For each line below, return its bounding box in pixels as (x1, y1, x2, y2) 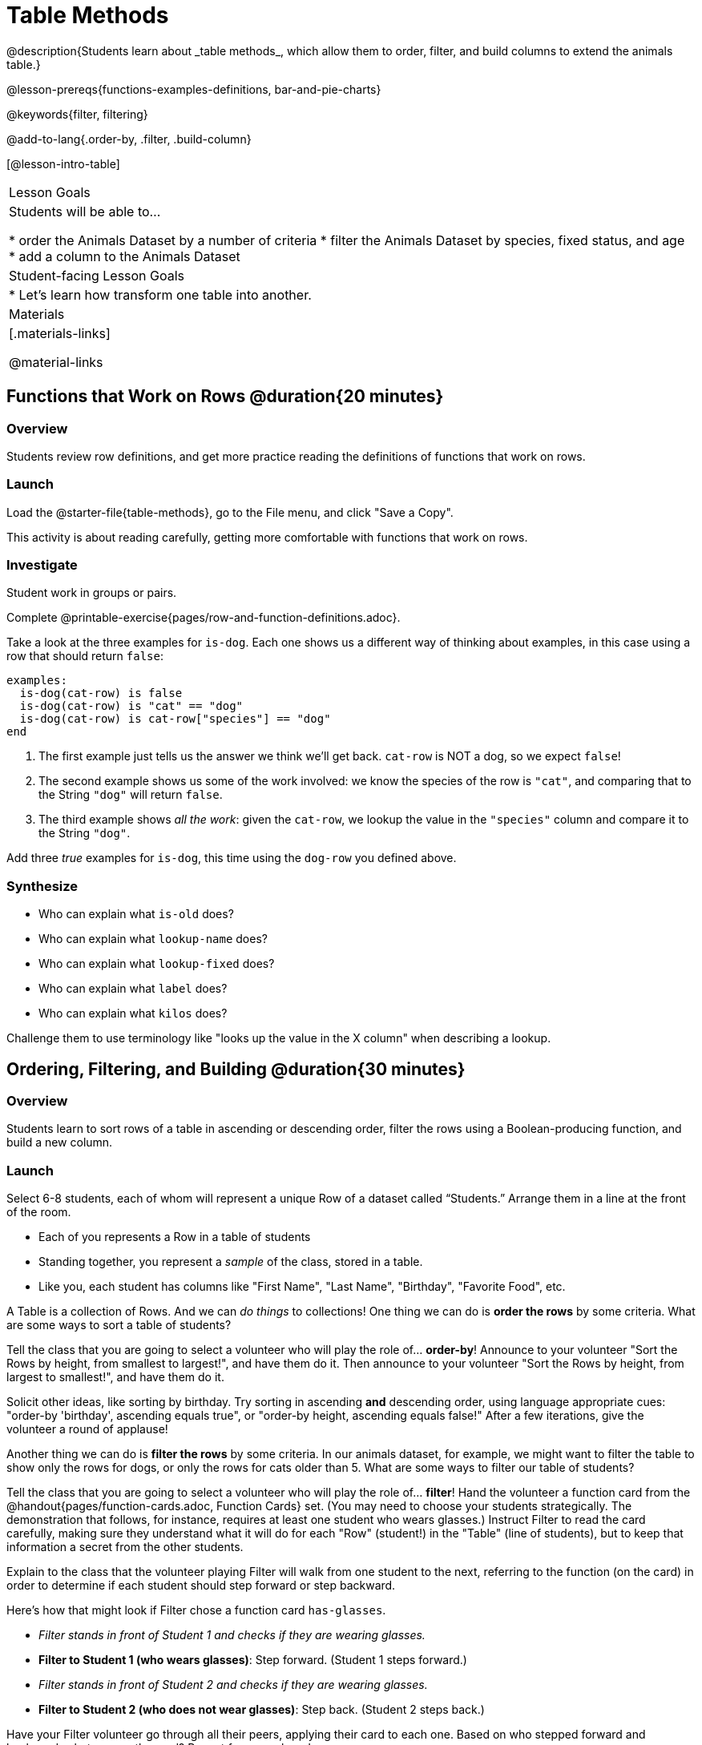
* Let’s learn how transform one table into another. (9, 286, 312, 303)
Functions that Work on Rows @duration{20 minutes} (6, 386, 444, 407)
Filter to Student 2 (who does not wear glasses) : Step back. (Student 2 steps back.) (38, 1703, 485, 1717)
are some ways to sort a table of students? (6, 1318, 232, 1332)
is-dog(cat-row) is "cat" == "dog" (19, 699, 244, 713)
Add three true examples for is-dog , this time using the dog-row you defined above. (6, 851, 457, 865)
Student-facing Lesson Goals (9, 267, 185, 284)
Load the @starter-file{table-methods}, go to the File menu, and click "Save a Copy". (6, 505, 454, 519)
